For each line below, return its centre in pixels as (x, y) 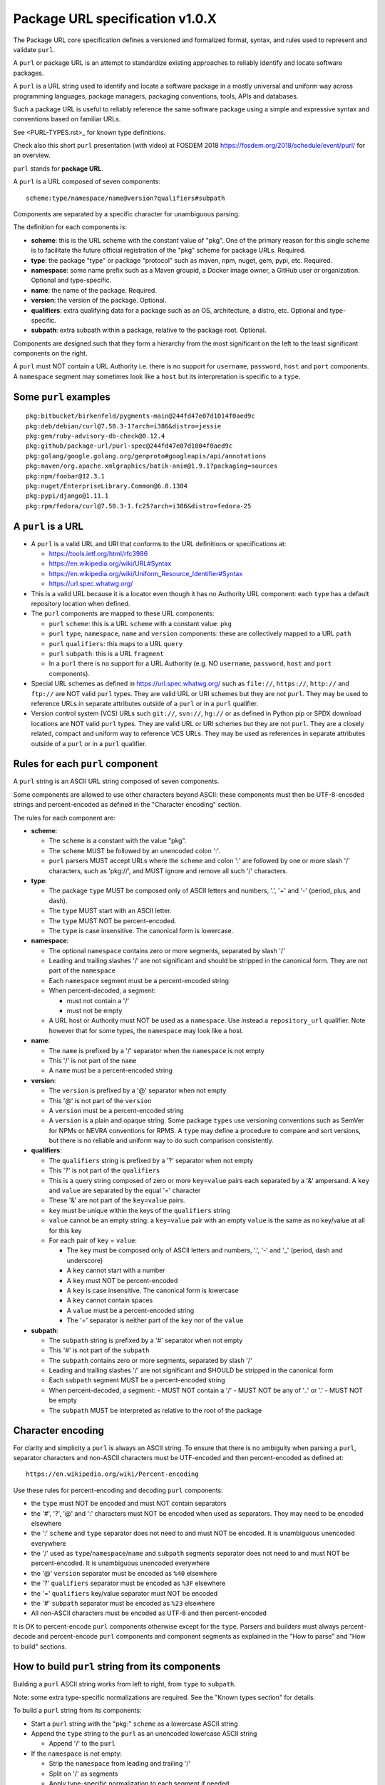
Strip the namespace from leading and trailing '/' (120, 1764)
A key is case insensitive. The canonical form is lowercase (153, 1290)
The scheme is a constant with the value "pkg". (118, 841)
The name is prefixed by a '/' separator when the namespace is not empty (157, 1050)
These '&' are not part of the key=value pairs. (117, 1200)
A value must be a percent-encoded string (130, 1310)
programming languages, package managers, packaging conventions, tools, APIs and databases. (156, 96)
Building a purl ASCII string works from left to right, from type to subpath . (125, 1684)
